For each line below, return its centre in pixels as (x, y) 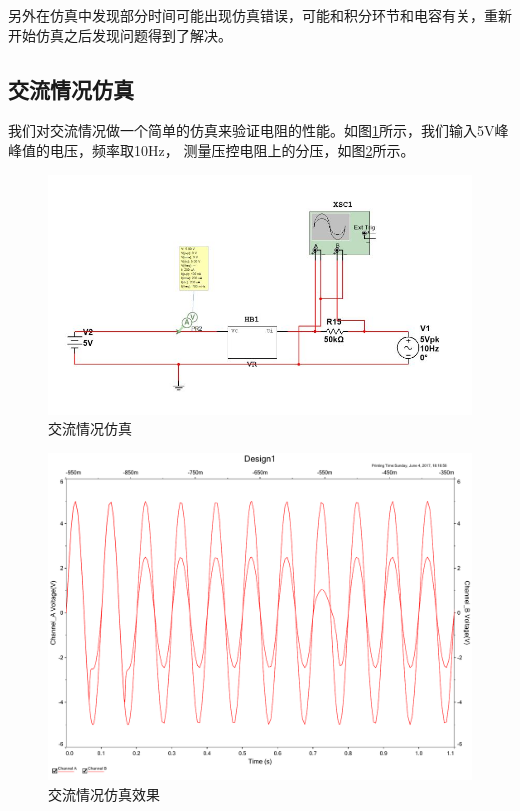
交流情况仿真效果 (104, 794)
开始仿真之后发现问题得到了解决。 (120, 34)
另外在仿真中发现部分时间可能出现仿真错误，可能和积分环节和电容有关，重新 (260, 15)
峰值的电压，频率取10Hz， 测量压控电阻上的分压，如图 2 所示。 (211, 149)
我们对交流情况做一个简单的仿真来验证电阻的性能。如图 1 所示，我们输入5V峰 (258, 130)
